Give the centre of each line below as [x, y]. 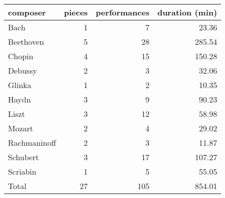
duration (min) [187, 12]
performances [122, 12]
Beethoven [26, 42]
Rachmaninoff [32, 143]
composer [27, 12]
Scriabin [22, 171]
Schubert [23, 157]
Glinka [20, 85]
